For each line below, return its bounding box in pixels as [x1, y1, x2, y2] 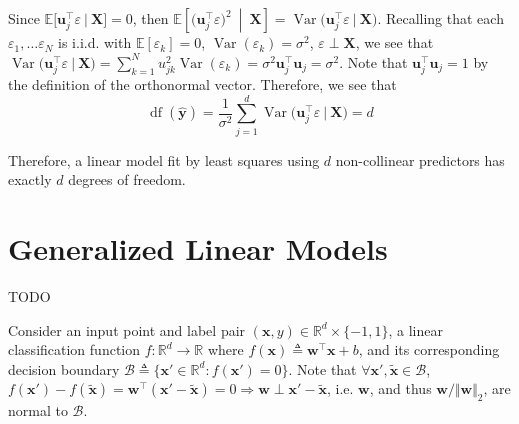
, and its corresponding [358, 339, 500, 360]
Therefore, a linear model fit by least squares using [8, 149, 320, 170]
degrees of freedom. [68, 169, 186, 190]
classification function [8, 339, 141, 360]
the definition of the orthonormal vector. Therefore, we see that [8, 73, 397, 94]
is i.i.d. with [58, 32, 132, 53]
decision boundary [8, 358, 120, 379]
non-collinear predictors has [335, 149, 505, 170]
